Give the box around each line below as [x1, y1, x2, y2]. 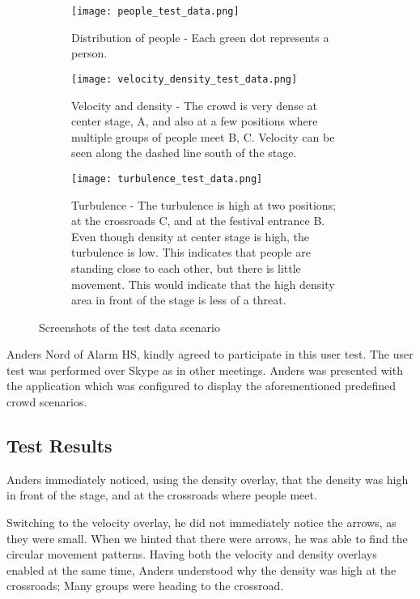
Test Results [6, 433, 112, 458]
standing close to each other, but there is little [71, 259, 301, 276]
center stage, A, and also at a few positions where [71, 113, 318, 130]
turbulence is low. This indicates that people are [71, 244, 311, 261]
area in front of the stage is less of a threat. [71, 291, 286, 308]
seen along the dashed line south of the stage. [71, 144, 297, 161]
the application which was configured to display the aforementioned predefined [6, 377, 396, 394]
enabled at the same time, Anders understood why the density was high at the [6, 561, 397, 578]
